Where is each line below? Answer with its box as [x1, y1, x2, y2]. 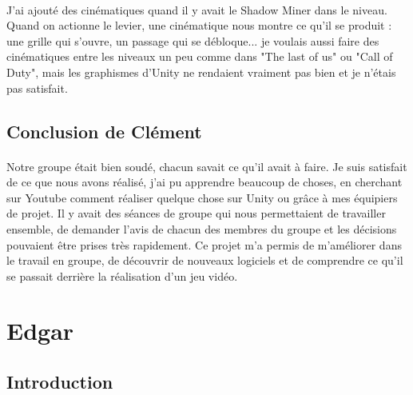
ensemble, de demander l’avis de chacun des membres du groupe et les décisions [6, 220, 397, 237]
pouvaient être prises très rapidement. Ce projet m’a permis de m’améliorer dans [6, 236, 402, 253]
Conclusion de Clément [6, 118, 202, 143]
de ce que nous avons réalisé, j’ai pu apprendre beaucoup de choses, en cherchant [6, 174, 403, 190]
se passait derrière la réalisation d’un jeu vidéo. [6, 267, 238, 284]
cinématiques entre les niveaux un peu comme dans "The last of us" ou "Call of [6, 48, 393, 65]
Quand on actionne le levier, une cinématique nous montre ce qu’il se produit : [6, 17, 392, 34]
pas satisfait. [6, 79, 68, 96]
